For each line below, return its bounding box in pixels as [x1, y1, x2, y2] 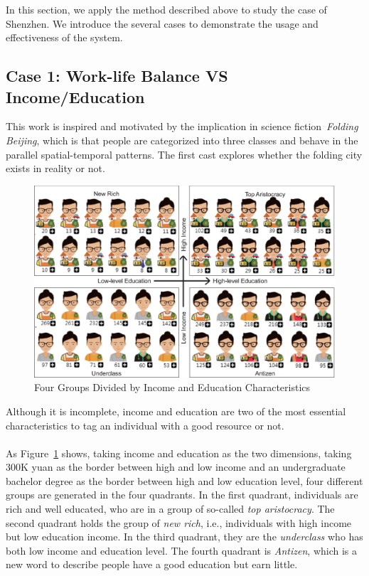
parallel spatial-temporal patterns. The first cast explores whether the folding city [6, 146, 363, 161]
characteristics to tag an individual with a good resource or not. [6, 417, 284, 432]
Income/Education [6, 85, 145, 107]
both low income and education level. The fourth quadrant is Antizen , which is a [6, 543, 358, 558]
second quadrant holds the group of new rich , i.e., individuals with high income [6, 515, 352, 530]
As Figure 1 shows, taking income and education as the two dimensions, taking [6, 445, 352, 460]
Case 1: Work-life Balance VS [6, 65, 228, 87]
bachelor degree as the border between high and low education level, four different [6, 473, 363, 488]
